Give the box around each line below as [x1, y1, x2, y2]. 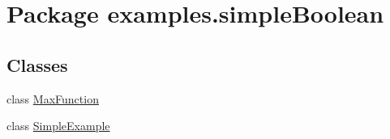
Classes [6, 52, 68, 77]
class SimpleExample [6, 117, 110, 134]
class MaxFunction [6, 90, 99, 107]
